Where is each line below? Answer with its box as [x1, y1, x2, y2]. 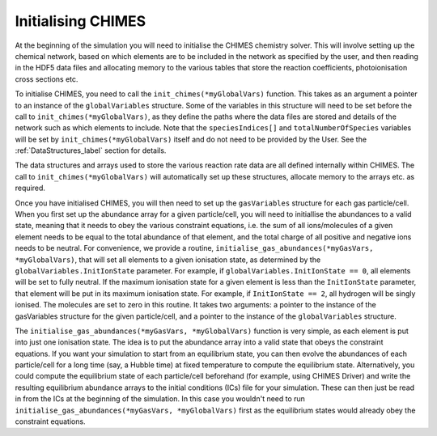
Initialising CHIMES [15, 12, 146, 30]
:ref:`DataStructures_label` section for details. [15, 146, 167, 155]
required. [15, 183, 46, 193]
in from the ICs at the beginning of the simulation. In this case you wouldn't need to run [15, 394, 305, 404]
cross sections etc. [15, 74, 78, 84]
